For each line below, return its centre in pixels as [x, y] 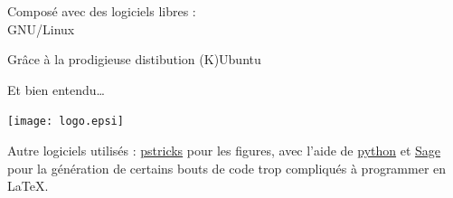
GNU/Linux [41, 28]
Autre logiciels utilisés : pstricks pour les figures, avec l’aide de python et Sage [224, 151]
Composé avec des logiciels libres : [102, 11]
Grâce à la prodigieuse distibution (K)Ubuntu [134, 59]
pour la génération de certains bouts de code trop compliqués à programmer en [227, 168]
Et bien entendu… [56, 89]
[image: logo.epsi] [66, 122]
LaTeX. [28, 186]
